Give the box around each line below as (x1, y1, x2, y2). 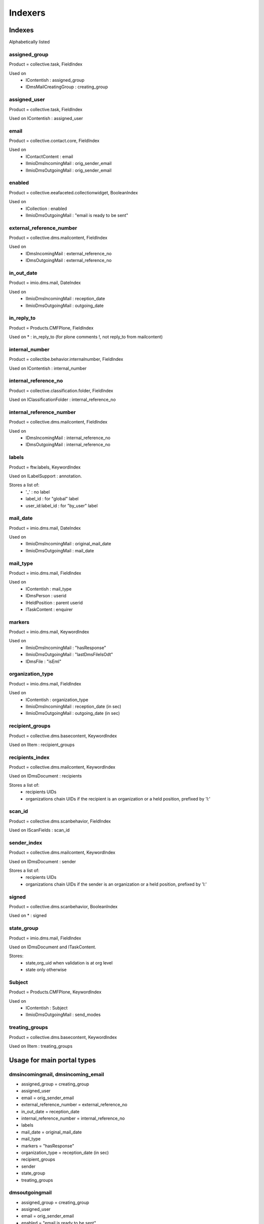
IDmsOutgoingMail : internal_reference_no (25, 442, 110, 447)
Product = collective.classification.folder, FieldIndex (9, 387, 113, 394)
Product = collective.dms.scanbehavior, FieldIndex (9, 818, 111, 824)
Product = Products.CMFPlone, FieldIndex (9, 325, 94, 330)
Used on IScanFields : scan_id (9, 827, 70, 833)
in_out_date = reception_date (21, 1108, 80, 1114)
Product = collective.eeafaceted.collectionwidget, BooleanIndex (9, 189, 138, 195)
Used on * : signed (9, 913, 47, 918)
